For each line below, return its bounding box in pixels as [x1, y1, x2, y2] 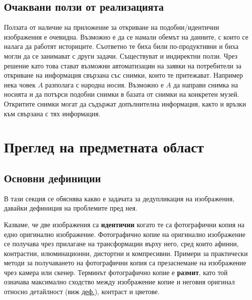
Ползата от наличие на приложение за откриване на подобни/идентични [4, 22, 219, 32]
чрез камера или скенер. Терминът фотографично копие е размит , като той [4, 267, 228, 277]
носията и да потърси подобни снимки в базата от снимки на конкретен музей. [4, 89, 239, 99]
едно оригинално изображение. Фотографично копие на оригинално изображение [4, 229, 246, 239]
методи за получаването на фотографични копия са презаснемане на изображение [4, 257, 247, 268]
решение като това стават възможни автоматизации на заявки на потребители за [4, 60, 242, 70]
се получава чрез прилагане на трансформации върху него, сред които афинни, [4, 238, 239, 249]
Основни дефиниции [4, 170, 101, 185]
